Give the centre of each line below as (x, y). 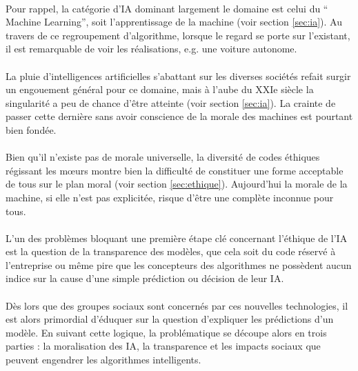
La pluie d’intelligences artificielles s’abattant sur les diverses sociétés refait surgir (178, 76)
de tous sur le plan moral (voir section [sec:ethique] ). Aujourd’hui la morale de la (177, 184)
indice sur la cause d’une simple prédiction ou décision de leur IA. (145, 278)
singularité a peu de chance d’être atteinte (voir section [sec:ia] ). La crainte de (171, 102)
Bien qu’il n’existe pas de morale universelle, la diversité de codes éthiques (163, 157)
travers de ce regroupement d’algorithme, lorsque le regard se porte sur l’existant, (178, 35)
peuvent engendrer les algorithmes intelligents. (103, 360)
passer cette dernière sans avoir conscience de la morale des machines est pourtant (179, 116)
